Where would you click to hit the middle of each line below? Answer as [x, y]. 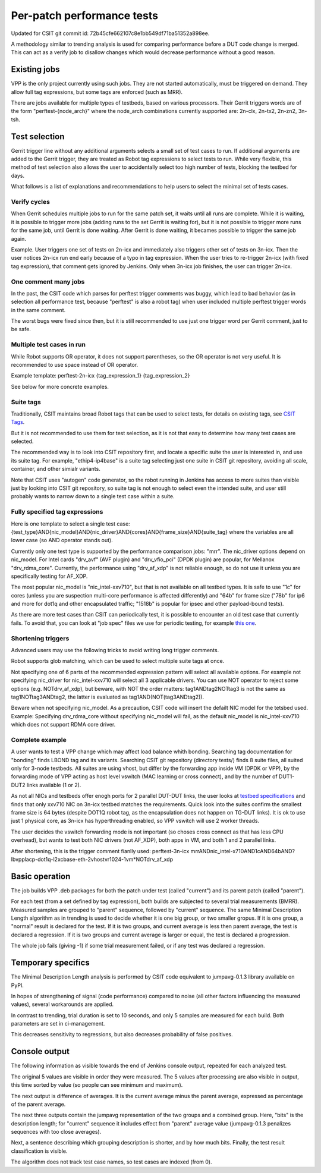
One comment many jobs [48, 281]
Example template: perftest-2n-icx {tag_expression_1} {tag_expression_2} [100, 376]
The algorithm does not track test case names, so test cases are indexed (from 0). [111, 1162]
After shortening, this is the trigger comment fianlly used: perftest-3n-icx [100, 851]
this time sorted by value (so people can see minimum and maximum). [97, 1085]
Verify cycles [31, 202]
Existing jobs [35, 69]
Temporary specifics [51, 963]
